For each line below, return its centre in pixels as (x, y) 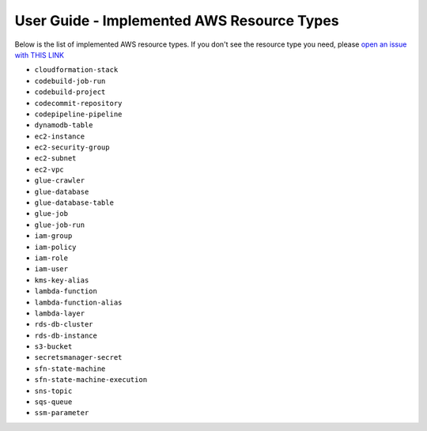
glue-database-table (74, 203)
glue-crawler (60, 181)
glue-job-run (60, 225)
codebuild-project (70, 92)
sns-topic (53, 391)
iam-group (53, 236)
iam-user (51, 269)
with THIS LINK (40, 55)
